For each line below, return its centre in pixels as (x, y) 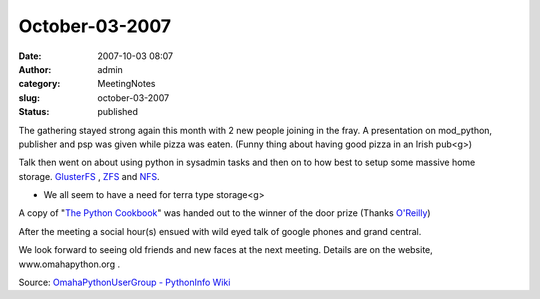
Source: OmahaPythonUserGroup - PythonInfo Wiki (124, 282)
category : (39, 84)
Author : (35, 69)
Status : (34, 112)
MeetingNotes (126, 84)
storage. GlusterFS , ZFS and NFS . (89, 176)
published (118, 112)
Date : (30, 56)
